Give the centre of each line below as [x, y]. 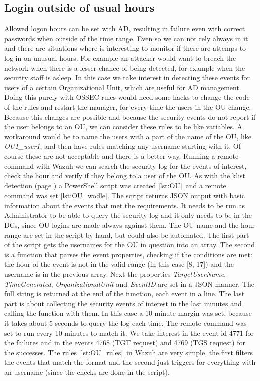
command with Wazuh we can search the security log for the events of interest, [125, 166]
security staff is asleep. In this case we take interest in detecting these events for [127, 77]
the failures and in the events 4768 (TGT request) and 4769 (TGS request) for [125, 343]
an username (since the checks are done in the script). [87, 372]
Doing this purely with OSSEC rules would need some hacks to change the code [127, 97]
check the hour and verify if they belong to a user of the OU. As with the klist [125, 176]
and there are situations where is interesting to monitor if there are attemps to [125, 48]
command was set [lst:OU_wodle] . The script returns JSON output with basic [124, 195]
